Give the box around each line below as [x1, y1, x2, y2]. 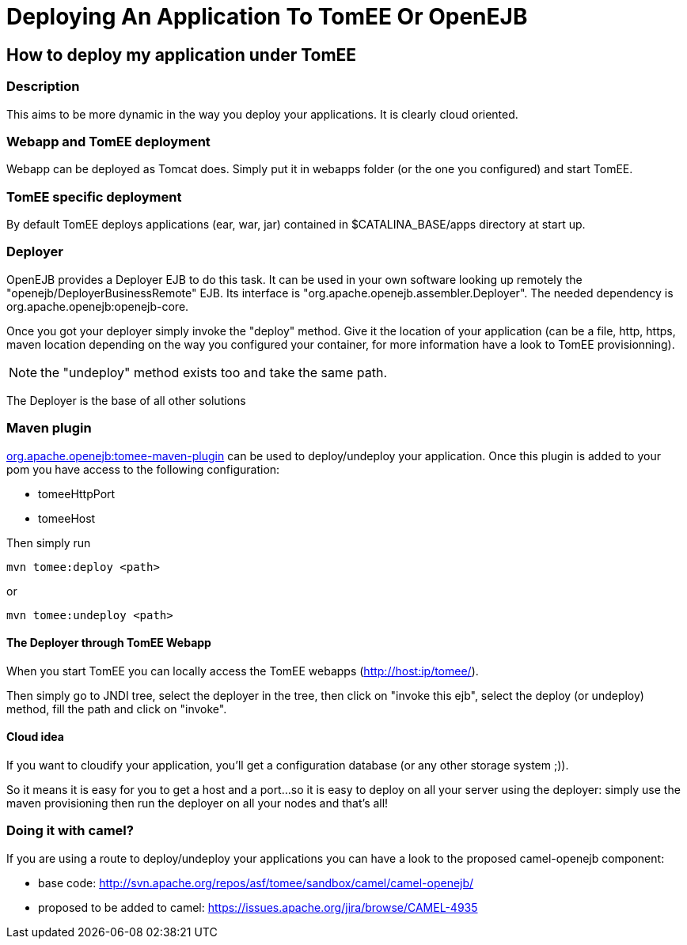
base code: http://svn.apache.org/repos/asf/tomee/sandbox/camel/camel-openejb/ [38, 875, 474, 890]
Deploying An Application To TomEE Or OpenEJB [6, 3, 528, 30]
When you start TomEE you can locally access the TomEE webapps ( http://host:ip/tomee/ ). [6, 663, 479, 678]
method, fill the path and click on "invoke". [6, 701, 227, 716]
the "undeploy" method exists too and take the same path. [40, 364, 388, 380]
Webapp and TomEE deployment [6, 133, 211, 149]
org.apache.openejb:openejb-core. [6, 299, 189, 313]
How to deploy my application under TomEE [6, 44, 357, 65]
